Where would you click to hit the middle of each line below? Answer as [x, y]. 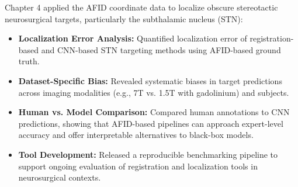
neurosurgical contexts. [60, 177]
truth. [29, 61]
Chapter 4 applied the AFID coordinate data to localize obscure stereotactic [141, 7]
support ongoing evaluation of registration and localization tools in [138, 166]
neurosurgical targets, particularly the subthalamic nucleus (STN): [124, 18]
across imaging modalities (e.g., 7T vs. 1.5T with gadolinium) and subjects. [154, 92]
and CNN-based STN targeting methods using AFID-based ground [161, 49]
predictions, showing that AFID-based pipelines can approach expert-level [151, 123]
